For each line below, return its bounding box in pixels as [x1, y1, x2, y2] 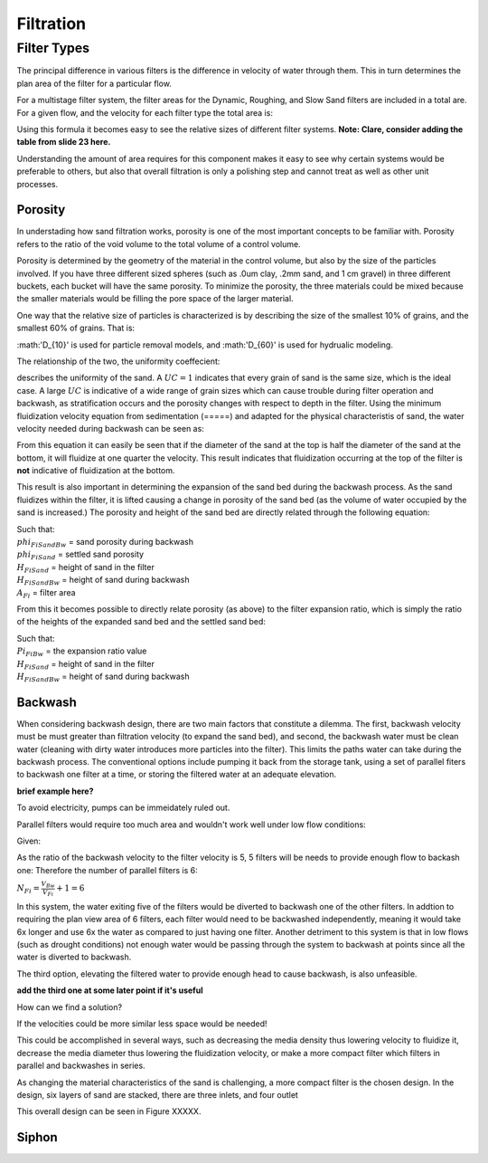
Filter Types [16, 40, 90, 56]
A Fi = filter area [16, 586, 76, 600]
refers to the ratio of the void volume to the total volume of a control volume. [16, 238, 302, 249]
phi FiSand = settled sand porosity [16, 548, 145, 562]
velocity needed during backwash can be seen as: [16, 423, 205, 434]
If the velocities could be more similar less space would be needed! [16, 1018, 267, 1029]
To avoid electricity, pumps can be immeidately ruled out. [16, 802, 230, 814]
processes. [16, 178, 59, 189]
